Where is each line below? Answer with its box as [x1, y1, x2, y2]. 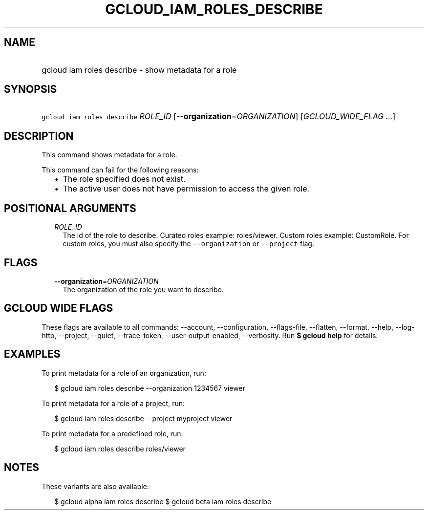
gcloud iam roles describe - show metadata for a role [42, 64, 237, 75]
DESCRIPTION [4, 129, 74, 142]
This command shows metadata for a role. [42, 150, 177, 159]
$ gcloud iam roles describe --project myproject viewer [54, 414, 233, 423]
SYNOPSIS [4, 83, 57, 96]
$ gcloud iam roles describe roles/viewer [54, 444, 186, 453]
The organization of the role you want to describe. [63, 285, 224, 294]
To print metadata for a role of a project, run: [42, 399, 185, 407]
